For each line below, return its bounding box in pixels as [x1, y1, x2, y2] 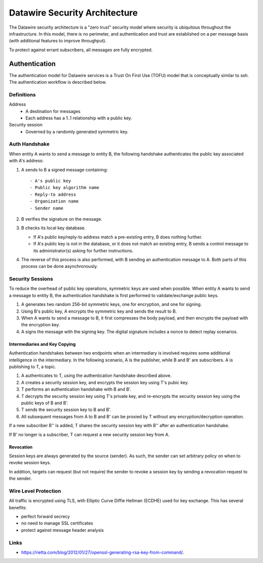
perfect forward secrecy [21, 513, 70, 519]
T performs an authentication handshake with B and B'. [21, 386, 131, 392]
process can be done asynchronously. [21, 263, 98, 269]
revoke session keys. [9, 460, 51, 466]
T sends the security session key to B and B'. [21, 407, 112, 413]
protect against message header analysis [21, 527, 104, 533]
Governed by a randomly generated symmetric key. [25, 129, 129, 134]
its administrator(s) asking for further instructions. [33, 247, 133, 253]
